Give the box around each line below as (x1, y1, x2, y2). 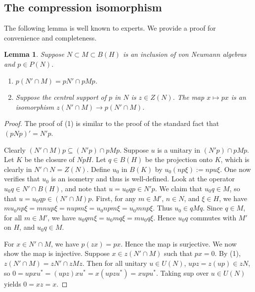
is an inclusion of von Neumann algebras (123, 49, 247, 59)
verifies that (4, 173, 40, 184)
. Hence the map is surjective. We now (121, 238, 237, 249)
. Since (203, 203, 223, 213)
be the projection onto (145, 154, 213, 165)
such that (164, 248, 193, 258)
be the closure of (24, 154, 75, 165)
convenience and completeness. (4, 32, 97, 42)
